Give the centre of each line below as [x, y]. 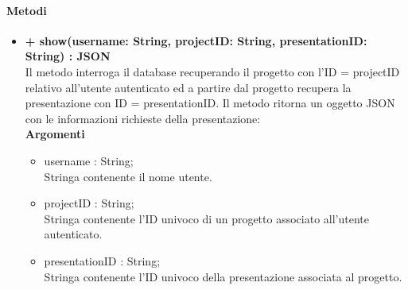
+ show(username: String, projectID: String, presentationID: [196, 40]
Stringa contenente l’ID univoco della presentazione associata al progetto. [223, 276]
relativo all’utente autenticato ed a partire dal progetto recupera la [188, 87]
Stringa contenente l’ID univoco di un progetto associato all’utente [206, 218]
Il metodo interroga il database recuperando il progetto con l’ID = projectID [212, 71]
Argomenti [55, 134]
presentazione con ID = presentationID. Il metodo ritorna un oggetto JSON [210, 103]
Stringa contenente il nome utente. [128, 176]
